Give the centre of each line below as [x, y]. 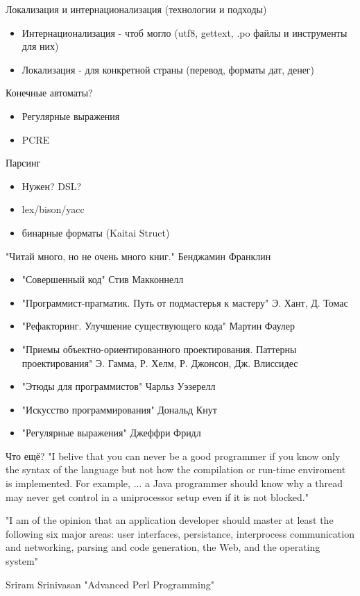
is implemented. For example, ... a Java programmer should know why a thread [174, 483]
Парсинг [23, 163]
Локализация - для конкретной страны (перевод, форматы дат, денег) [168, 69]
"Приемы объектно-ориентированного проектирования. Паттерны [159, 349]
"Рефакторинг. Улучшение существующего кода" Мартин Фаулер [158, 326]
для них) [40, 46]
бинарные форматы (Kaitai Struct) [96, 232]
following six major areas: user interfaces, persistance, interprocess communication [180, 533]
